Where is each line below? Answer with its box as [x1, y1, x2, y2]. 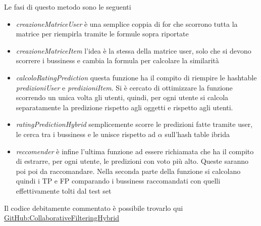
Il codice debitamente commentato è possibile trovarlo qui [4, 202, 183, 213]
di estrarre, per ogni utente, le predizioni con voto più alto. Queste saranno [16, 156, 248, 166]
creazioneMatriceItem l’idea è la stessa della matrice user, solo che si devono [16, 45, 251, 56]
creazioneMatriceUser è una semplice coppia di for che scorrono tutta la [16, 18, 238, 29]
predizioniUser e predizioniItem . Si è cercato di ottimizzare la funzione [16, 82, 233, 93]
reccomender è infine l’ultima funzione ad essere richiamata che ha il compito [16, 146, 254, 156]
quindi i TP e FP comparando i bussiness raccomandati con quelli [16, 175, 221, 186]
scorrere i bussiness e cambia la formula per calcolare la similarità [16, 55, 219, 66]
